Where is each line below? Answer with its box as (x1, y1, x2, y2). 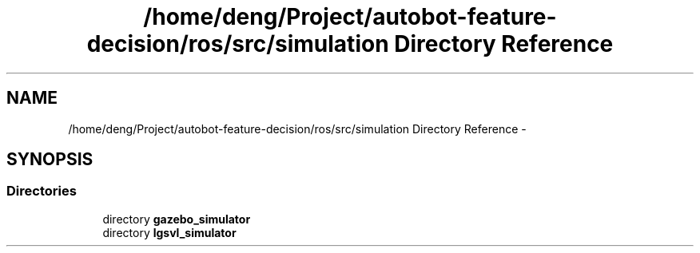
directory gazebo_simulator (102, 211, 251, 226)
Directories (6, 183, 77, 200)
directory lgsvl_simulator (102, 225, 237, 239)
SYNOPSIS (6, 149, 93, 170)
